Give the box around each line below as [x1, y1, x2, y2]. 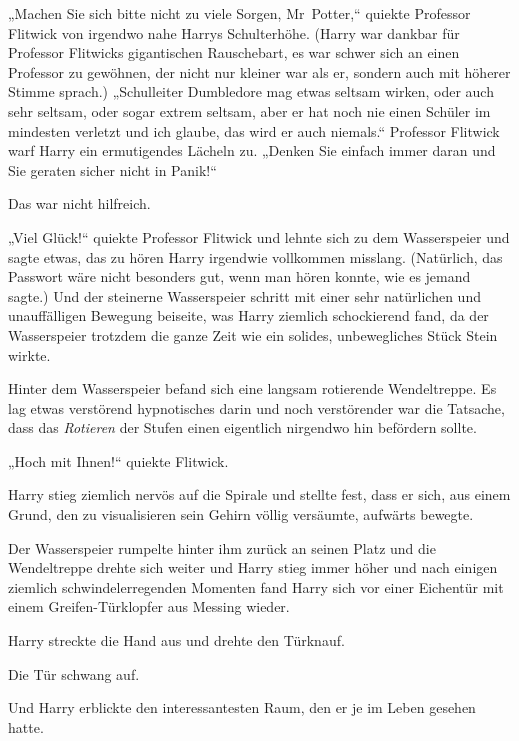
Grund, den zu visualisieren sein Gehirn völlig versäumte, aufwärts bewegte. [8, 504, 474, 525]
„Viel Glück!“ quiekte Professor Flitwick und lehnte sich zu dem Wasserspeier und [8, 226, 510, 247]
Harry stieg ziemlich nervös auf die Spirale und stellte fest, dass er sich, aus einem [8, 484, 511, 505]
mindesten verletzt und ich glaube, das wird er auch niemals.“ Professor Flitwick [8, 120, 500, 141]
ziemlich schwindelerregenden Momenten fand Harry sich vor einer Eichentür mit [8, 576, 504, 597]
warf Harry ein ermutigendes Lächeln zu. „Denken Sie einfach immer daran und [8, 140, 496, 161]
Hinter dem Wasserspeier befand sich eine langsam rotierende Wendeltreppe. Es [8, 378, 497, 399]
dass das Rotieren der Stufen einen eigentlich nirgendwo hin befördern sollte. [8, 417, 477, 438]
